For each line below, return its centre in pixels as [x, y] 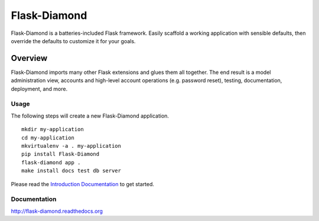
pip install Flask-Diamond [61, 154]
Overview [29, 58]
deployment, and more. [39, 89]
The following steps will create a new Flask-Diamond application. [90, 116]
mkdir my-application [53, 129]
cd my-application [48, 138]
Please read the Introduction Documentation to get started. [83, 184]
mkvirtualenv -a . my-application [71, 146]
